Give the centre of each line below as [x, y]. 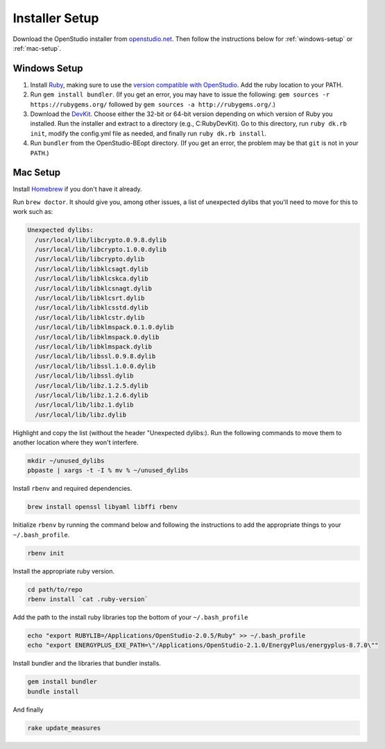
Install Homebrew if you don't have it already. [77, 189]
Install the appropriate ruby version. [63, 571]
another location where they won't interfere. [76, 443]
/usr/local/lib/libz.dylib [81, 414]
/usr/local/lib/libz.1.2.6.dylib [92, 395]
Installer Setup [56, 18]
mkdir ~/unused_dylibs [66, 461]
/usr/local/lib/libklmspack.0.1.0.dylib [104, 327]
